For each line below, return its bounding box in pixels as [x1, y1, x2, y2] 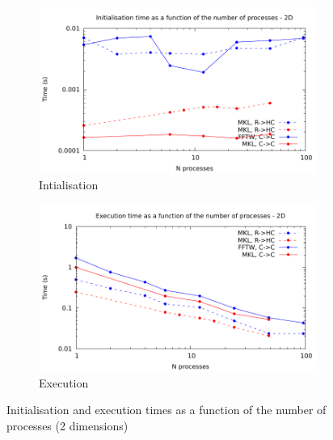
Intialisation [39, 176, 99, 192]
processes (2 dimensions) [6, 417, 129, 434]
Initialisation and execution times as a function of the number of [6, 401, 327, 418]
